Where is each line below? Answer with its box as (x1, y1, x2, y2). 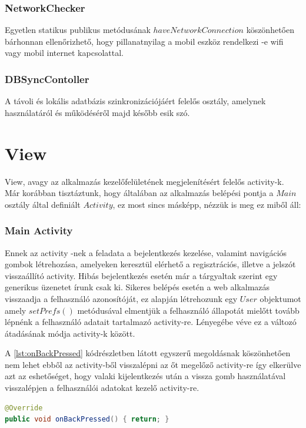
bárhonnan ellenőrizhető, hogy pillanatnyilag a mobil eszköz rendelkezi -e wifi (5, 35, 284, 47)
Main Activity (5, 223, 73, 238)
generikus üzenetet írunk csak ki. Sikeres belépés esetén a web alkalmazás (5, 281, 270, 293)
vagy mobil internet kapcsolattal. (5, 47, 124, 59)
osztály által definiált (5, 198, 81, 210)
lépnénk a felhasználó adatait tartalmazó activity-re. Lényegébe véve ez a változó (5, 316, 297, 328)
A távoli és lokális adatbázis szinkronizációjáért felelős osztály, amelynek (5, 95, 266, 107)
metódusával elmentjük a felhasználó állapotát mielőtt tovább (77, 304, 300, 316)
